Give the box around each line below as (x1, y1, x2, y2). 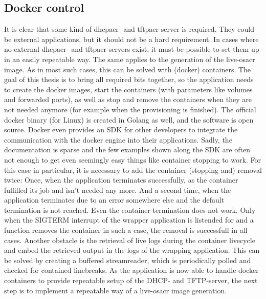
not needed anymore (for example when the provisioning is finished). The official (4, 104, 256, 114)
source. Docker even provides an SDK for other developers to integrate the (4, 124, 238, 135)
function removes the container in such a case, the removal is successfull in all (4, 225, 248, 235)
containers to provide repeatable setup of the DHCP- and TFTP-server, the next (4, 275, 258, 286)
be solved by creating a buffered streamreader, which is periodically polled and (4, 254, 251, 265)
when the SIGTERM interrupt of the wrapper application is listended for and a (4, 214, 254, 225)
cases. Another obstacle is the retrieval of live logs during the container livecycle (4, 234, 255, 245)
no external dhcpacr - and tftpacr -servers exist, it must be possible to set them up (4, 44, 259, 54)
